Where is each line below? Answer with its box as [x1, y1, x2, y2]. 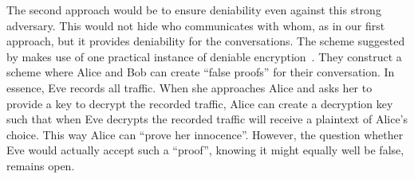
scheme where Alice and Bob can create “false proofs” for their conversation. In [6, 64, 395, 80]
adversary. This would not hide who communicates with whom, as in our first [6, 17, 385, 33]
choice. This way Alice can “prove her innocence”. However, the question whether [6, 126, 404, 142]
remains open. [6, 157, 75, 173]
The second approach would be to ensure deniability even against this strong [6, 2, 381, 18]
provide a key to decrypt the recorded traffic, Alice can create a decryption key [6, 95, 393, 111]
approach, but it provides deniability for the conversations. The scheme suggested [6, 33, 405, 49]
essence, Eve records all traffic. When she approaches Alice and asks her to [6, 79, 373, 95]
